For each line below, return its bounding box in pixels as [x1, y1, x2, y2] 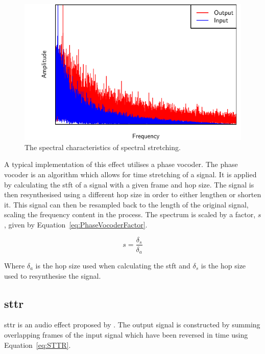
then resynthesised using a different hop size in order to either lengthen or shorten [4, 189, 261, 200]
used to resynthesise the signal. [4, 270, 101, 281]
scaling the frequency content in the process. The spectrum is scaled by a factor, [4, 209, 256, 220]
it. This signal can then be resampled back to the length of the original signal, [4, 199, 249, 210]
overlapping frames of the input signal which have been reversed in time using [4, 329, 248, 340]
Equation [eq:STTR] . [4, 339, 71, 350]
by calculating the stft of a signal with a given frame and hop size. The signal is [4, 179, 254, 190]
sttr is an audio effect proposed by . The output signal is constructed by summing [4, 319, 260, 330]
